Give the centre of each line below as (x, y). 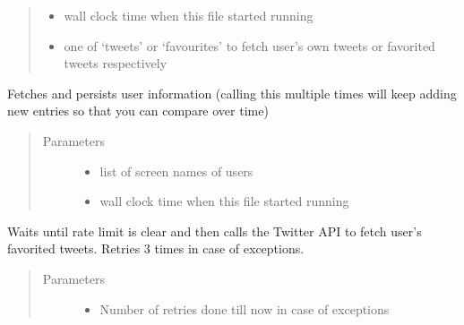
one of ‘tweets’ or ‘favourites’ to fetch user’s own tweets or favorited (249, 45)
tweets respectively (116, 63)
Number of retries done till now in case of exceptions (245, 308)
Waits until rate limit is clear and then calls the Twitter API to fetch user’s (215, 231)
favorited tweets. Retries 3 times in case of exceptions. (156, 248)
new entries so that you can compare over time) (138, 111)
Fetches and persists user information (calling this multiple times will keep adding (232, 93)
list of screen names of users (176, 171)
